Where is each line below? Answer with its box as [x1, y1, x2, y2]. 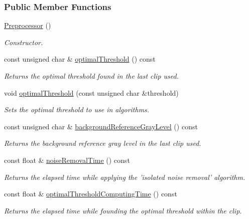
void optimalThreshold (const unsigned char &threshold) [4, 87, 179, 98]
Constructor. [4, 37, 43, 47]
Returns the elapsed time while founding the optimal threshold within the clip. [4, 205, 242, 215]
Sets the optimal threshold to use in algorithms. [4, 104, 150, 115]
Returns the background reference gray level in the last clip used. [4, 138, 201, 148]
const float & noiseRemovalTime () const [4, 154, 130, 165]
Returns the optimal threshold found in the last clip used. [4, 71, 179, 81]
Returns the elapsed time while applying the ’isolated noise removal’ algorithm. [4, 171, 245, 182]
